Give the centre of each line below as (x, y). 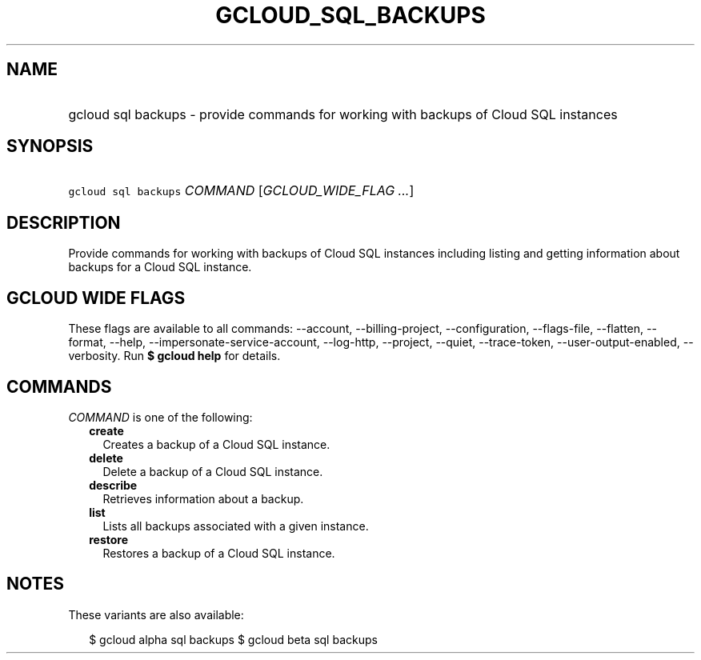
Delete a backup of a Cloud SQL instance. (213, 471)
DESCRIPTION (64, 222)
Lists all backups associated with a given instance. (236, 526)
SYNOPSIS (50, 146)
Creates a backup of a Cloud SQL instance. (216, 444)
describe (113, 485)
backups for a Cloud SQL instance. (160, 267)
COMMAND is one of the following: (160, 417)
